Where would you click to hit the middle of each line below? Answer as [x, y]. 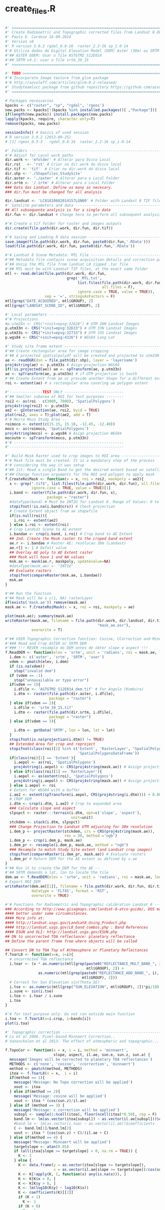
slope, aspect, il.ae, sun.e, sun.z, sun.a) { [102, 1055]
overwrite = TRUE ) [50, 896]
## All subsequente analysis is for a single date [58, 210]
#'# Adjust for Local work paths [39, 155]
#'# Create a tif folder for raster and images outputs [63, 223]
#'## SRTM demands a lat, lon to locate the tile [57, 873]
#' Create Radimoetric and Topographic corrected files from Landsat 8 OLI [84, 33]
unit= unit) [82, 818]
